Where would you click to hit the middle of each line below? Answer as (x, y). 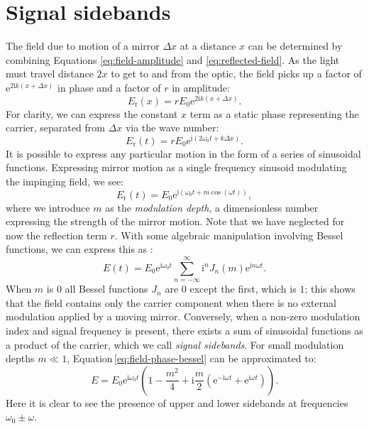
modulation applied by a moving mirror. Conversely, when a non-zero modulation (183, 316)
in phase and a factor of (109, 87)
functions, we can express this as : (79, 249)
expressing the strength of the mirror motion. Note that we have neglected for (175, 221)
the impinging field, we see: (65, 181)
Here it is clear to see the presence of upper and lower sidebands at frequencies (177, 402)
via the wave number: (172, 127)
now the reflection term (56, 235)
